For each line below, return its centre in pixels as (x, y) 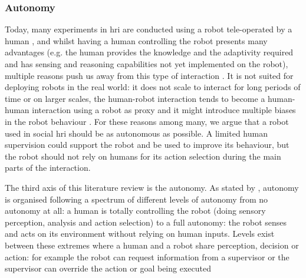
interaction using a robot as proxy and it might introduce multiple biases (164, 110)
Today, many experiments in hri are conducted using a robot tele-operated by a (149, 29)
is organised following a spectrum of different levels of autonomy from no (136, 199)
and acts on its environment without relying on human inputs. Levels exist (140, 234)
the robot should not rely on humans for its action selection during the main (143, 156)
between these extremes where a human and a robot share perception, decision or (152, 245)
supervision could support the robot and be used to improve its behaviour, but (147, 145)
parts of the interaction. (48, 168)
